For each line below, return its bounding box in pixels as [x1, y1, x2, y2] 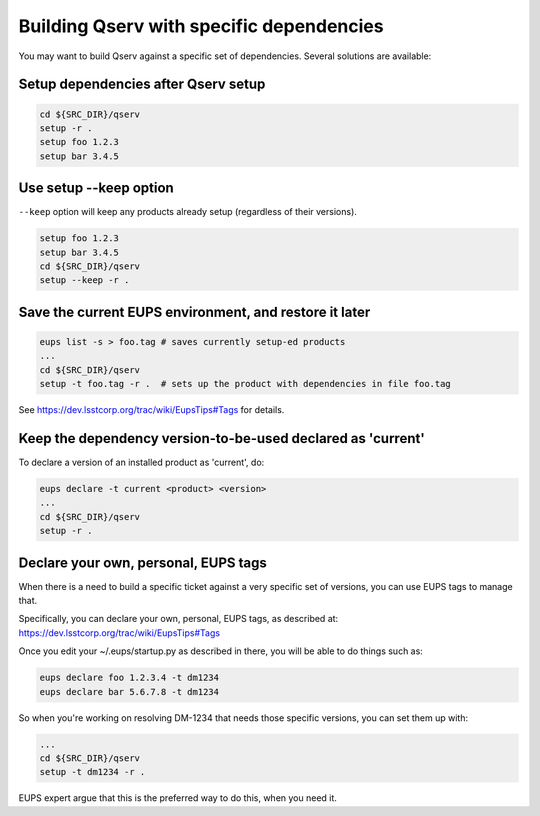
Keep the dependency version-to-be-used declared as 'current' [18, 430, 425, 447]
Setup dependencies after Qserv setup [18, 76, 266, 93]
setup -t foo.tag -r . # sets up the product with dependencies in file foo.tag [39, 378, 452, 390]
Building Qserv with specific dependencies [18, 15, 384, 37]
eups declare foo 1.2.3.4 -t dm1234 [39, 672, 220, 684]
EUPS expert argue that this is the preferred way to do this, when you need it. [18, 792, 337, 804]
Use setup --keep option [18, 180, 174, 197]
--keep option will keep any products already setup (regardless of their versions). [18, 206, 357, 218]
